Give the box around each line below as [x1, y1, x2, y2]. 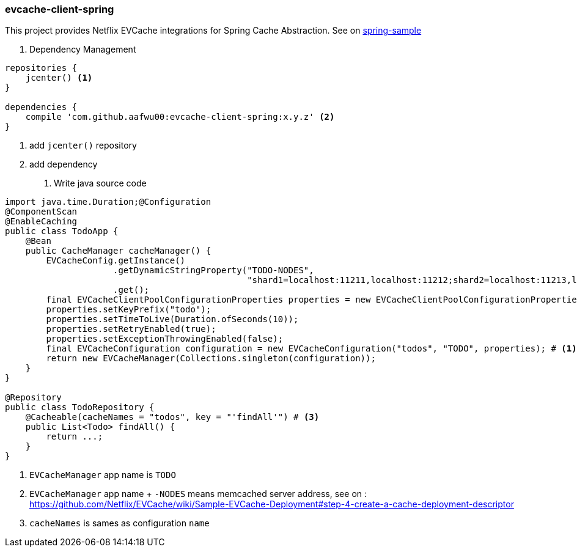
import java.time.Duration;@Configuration [5, 197, 211, 207]
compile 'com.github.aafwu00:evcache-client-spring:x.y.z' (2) [25, 112, 335, 122]
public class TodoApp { [5, 226, 119, 237]
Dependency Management [29, 44, 136, 55]
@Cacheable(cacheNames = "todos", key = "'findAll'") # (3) [25, 412, 320, 422]
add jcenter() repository [29, 140, 137, 151]
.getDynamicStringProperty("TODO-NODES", [113, 265, 314, 276]
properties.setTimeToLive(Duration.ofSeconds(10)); [46, 314, 299, 325]
